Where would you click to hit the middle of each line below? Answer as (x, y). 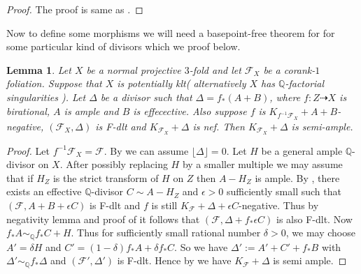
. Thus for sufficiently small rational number (166, 233)
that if (20, 177)
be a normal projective (134, 69)
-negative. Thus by (279, 205)
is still (164, 205)
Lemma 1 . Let (39, 69)
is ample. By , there (297, 177)
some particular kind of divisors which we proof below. (123, 46)
